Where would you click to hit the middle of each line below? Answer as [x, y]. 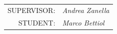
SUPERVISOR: [32, 10]
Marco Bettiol [83, 22]
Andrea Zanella [86, 10]
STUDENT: [37, 22]
